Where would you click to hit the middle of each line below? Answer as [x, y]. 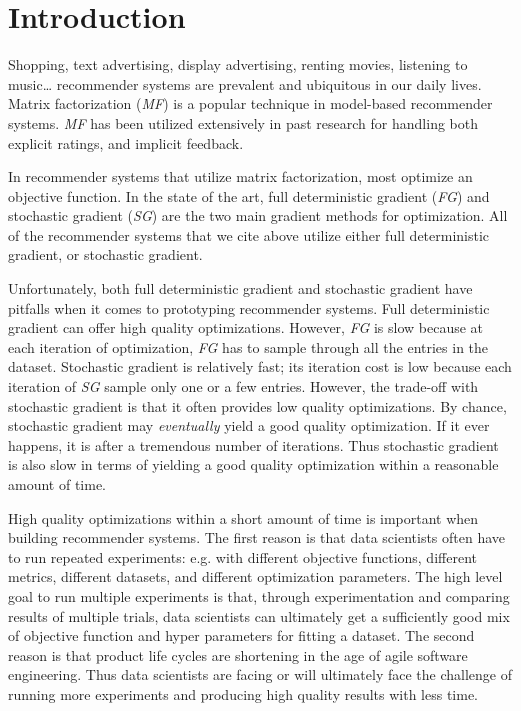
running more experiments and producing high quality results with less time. [243, 693]
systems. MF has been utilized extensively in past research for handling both [243, 122]
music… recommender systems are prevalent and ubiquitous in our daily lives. [245, 83]
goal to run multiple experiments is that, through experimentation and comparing [259, 595]
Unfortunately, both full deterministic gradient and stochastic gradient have [240, 288]
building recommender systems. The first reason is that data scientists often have [257, 537]
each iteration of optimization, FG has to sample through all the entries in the [248, 346]
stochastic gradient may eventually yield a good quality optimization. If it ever [249, 425]
